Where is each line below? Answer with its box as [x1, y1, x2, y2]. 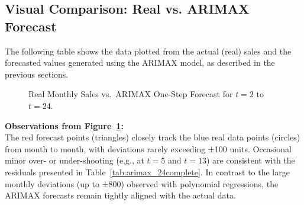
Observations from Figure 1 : [5, 119, 124, 132]
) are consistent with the [206, 154, 295, 166]
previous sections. [5, 68, 69, 80]
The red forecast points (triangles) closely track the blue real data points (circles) [5, 131, 300, 143]
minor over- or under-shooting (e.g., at [5, 154, 144, 166]
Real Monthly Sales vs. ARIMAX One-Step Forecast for [28, 88, 233, 100]
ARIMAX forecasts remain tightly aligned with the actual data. [5, 189, 236, 201]
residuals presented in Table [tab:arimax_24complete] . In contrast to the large [5, 165, 290, 178]
